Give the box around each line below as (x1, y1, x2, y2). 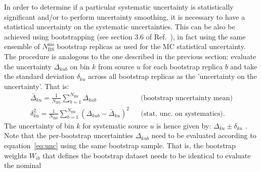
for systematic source (82, 120, 148, 131)
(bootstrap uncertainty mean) (141, 94, 233, 102)
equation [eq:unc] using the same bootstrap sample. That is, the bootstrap (4, 140, 236, 151)
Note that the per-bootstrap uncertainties (4, 130, 134, 141)
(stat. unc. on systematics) (141, 110, 223, 117)
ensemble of (4, 41, 40, 52)
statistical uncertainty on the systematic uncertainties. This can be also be (4, 21, 235, 32)
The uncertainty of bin (4, 120, 74, 131)
